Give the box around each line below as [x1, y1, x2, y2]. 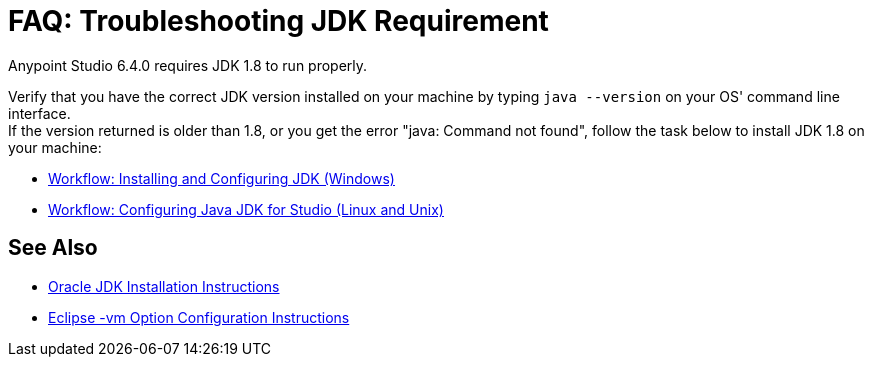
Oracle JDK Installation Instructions [48, 277, 280, 295]
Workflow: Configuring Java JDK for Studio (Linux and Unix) [48, 200, 444, 218]
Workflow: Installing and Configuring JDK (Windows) [48, 169, 395, 187]
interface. [8, 104, 71, 122]
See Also [8, 235, 98, 261]
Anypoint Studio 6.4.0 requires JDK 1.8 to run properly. [8, 56, 368, 74]
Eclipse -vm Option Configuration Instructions [48, 308, 350, 326]
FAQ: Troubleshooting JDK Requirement [8, 4, 549, 38]
